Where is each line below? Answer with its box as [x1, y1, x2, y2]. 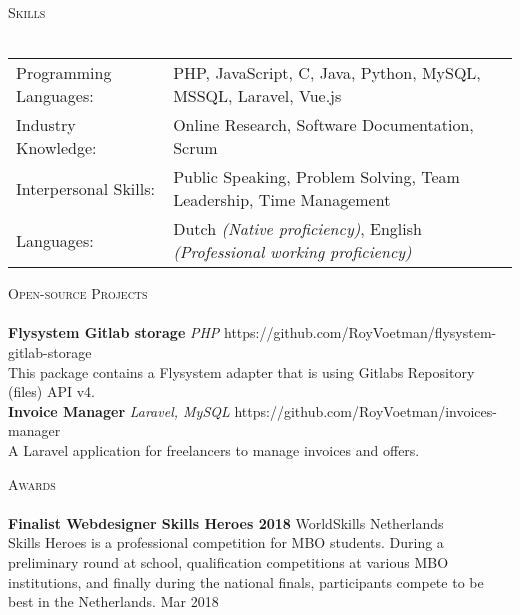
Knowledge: [16, 136, 97, 160]
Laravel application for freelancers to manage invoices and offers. [23, 439, 420, 460]
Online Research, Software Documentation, [173, 113, 474, 137]
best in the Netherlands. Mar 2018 [8, 591, 219, 612]
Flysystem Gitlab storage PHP [8, 322, 220, 343]
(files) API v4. [8, 381, 95, 402]
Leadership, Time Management [173, 188, 391, 212]
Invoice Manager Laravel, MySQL [8, 400, 230, 421]
